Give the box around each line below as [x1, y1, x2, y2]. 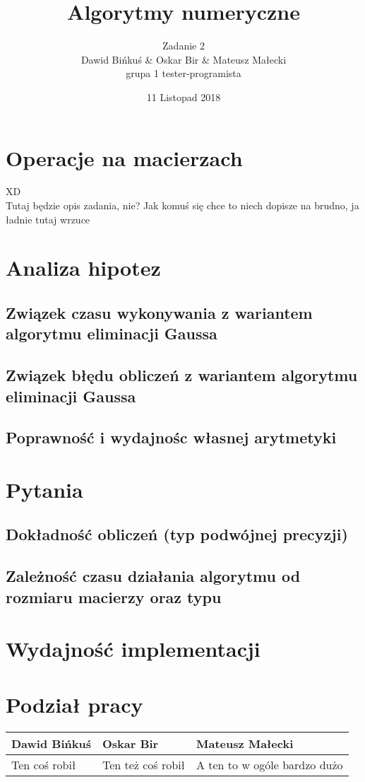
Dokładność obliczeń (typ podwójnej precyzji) [6, 523, 348, 545]
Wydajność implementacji [6, 634, 261, 663]
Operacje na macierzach [6, 143, 243, 172]
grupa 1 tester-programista [126, 66, 241, 81]
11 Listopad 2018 [146, 89, 221, 104]
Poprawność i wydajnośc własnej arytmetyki [6, 426, 337, 448]
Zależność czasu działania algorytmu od [6, 565, 301, 587]
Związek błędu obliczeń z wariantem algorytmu [6, 364, 358, 386]
